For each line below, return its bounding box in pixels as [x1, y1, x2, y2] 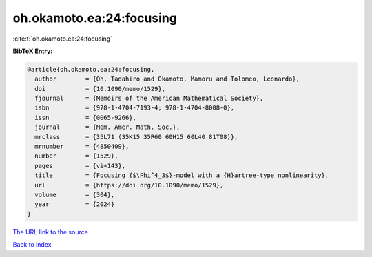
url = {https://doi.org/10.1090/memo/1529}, [34, 181, 224, 189]
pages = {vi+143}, [34, 162, 126, 169]
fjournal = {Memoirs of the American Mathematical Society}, [34, 94, 264, 103]
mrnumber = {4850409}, [34, 143, 130, 151]
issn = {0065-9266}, [34, 114, 137, 121]
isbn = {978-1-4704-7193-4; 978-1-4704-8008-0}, [34, 104, 235, 112]
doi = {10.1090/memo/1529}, [34, 85, 165, 92]
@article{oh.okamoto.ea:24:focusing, [27, 65, 155, 73]
